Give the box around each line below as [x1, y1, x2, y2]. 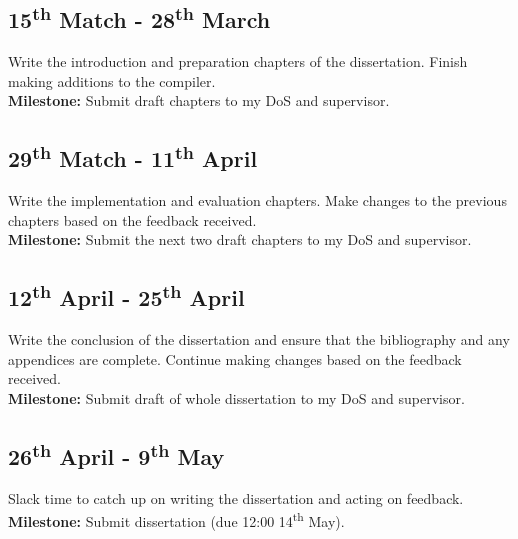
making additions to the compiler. [8, 70, 216, 91]
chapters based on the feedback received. [8, 209, 257, 230]
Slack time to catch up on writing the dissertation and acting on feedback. [8, 487, 464, 508]
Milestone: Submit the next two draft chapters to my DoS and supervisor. [8, 229, 472, 250]
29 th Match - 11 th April [8, 139, 258, 174]
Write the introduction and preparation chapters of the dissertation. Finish [8, 51, 468, 72]
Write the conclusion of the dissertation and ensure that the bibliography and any [8, 329, 510, 350]
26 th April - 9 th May [8, 436, 225, 471]
